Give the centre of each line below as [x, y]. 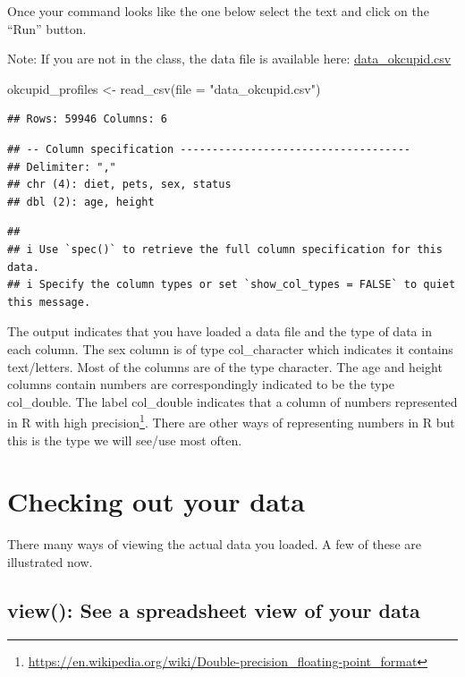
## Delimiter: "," [62, 167]
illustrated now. [50, 561]
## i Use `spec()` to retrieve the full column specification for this [225, 249]
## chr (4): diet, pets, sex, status [119, 185]
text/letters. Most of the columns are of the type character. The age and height [225, 366]
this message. [49, 302]
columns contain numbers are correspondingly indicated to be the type [201, 384]
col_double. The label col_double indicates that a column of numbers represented [232, 401]
